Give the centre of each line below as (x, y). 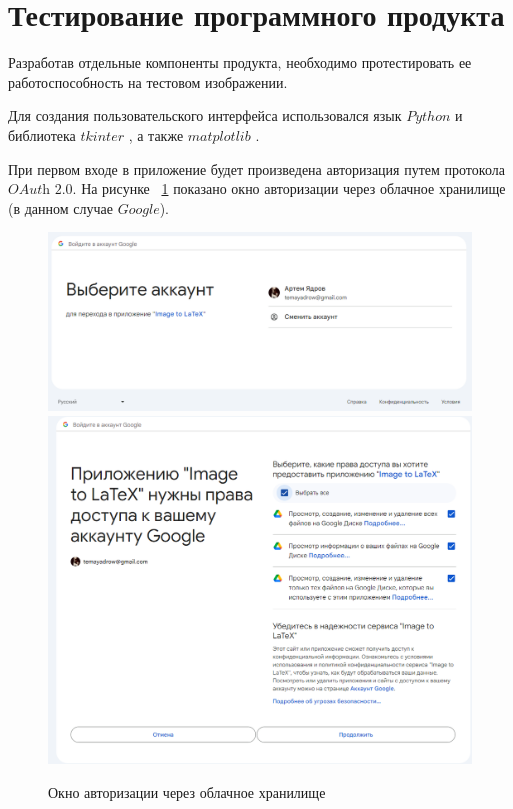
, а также (156, 134)
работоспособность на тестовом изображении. (148, 81)
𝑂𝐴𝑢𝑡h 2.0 (40, 190)
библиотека (42, 134)
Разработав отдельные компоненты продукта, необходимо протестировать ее (240, 62)
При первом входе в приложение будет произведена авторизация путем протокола (256, 168)
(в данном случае (60, 207)
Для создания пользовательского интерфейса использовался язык (205, 115)
